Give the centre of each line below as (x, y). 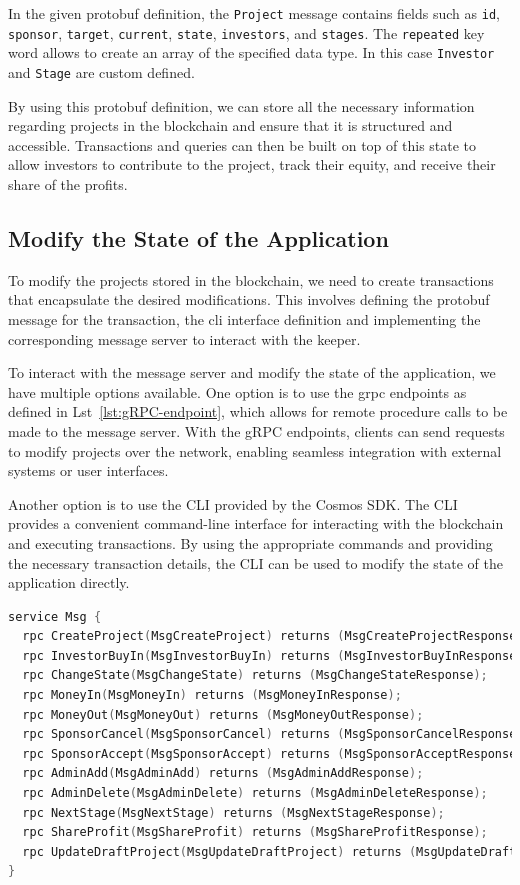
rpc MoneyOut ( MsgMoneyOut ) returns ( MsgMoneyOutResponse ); (223, 714)
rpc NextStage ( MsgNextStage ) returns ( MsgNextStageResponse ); (233, 812)
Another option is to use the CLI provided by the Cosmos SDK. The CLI (233, 503)
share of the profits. (68, 184)
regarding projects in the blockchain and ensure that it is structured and (230, 125)
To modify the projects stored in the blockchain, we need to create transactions (251, 279)
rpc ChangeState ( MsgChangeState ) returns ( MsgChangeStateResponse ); (255, 675)
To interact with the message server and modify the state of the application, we (252, 372)
